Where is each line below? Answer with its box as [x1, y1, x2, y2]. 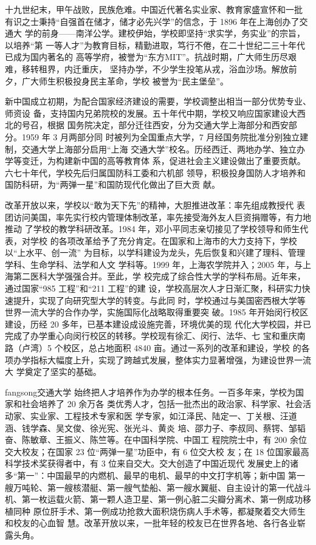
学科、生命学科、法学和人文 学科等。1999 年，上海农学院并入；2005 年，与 [5, 258, 303, 270]
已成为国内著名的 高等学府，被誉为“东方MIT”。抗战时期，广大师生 [5, 50, 271, 63]
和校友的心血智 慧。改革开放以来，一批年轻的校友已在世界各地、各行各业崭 [5, 516, 306, 529]
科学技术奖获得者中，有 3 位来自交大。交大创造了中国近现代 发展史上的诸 [5, 457, 298, 470]
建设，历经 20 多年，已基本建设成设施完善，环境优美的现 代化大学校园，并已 [5, 317, 311, 330]
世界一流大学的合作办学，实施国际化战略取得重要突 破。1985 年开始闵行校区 [5, 306, 309, 318]
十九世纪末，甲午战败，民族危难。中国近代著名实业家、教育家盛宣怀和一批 [5, 3, 303, 15]
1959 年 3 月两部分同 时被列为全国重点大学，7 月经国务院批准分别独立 [21, 130, 300, 143]
